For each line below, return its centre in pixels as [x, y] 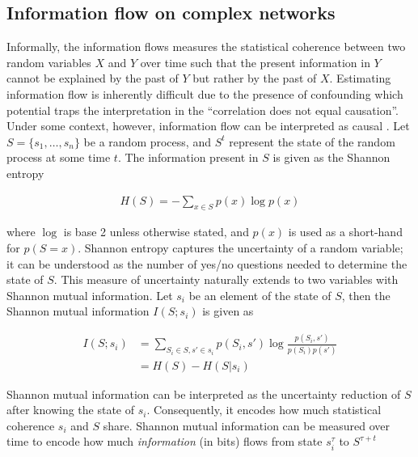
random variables [49, 62]
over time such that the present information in [255, 62]
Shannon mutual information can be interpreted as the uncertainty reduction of [204, 394]
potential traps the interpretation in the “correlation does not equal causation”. [203, 110]
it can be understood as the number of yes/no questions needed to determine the [207, 263]
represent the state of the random [312, 141]
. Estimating [360, 78]
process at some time [59, 157]
